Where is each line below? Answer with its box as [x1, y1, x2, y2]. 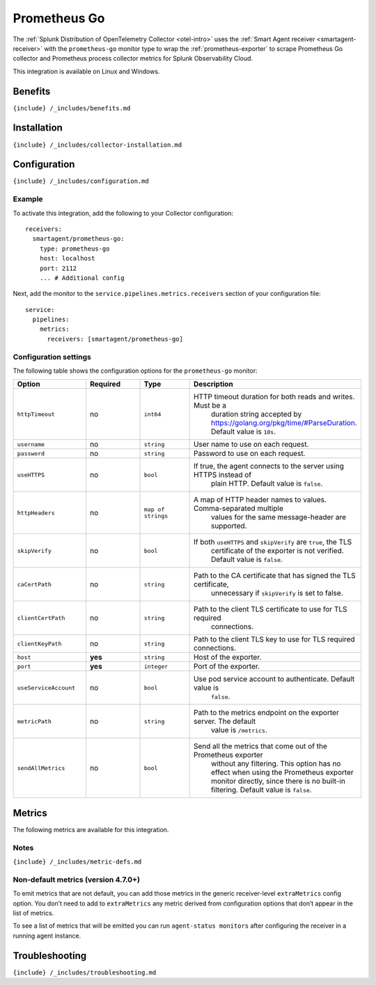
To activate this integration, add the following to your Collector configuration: [13, 209, 233, 217]
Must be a [193, 401, 226, 410]
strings [143, 512, 169, 520]
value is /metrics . [210, 725, 268, 735]
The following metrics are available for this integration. [13, 825, 169, 834]
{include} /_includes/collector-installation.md [13, 140, 182, 149]
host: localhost [39, 255, 95, 262]
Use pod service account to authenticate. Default [193, 674, 355, 684]
